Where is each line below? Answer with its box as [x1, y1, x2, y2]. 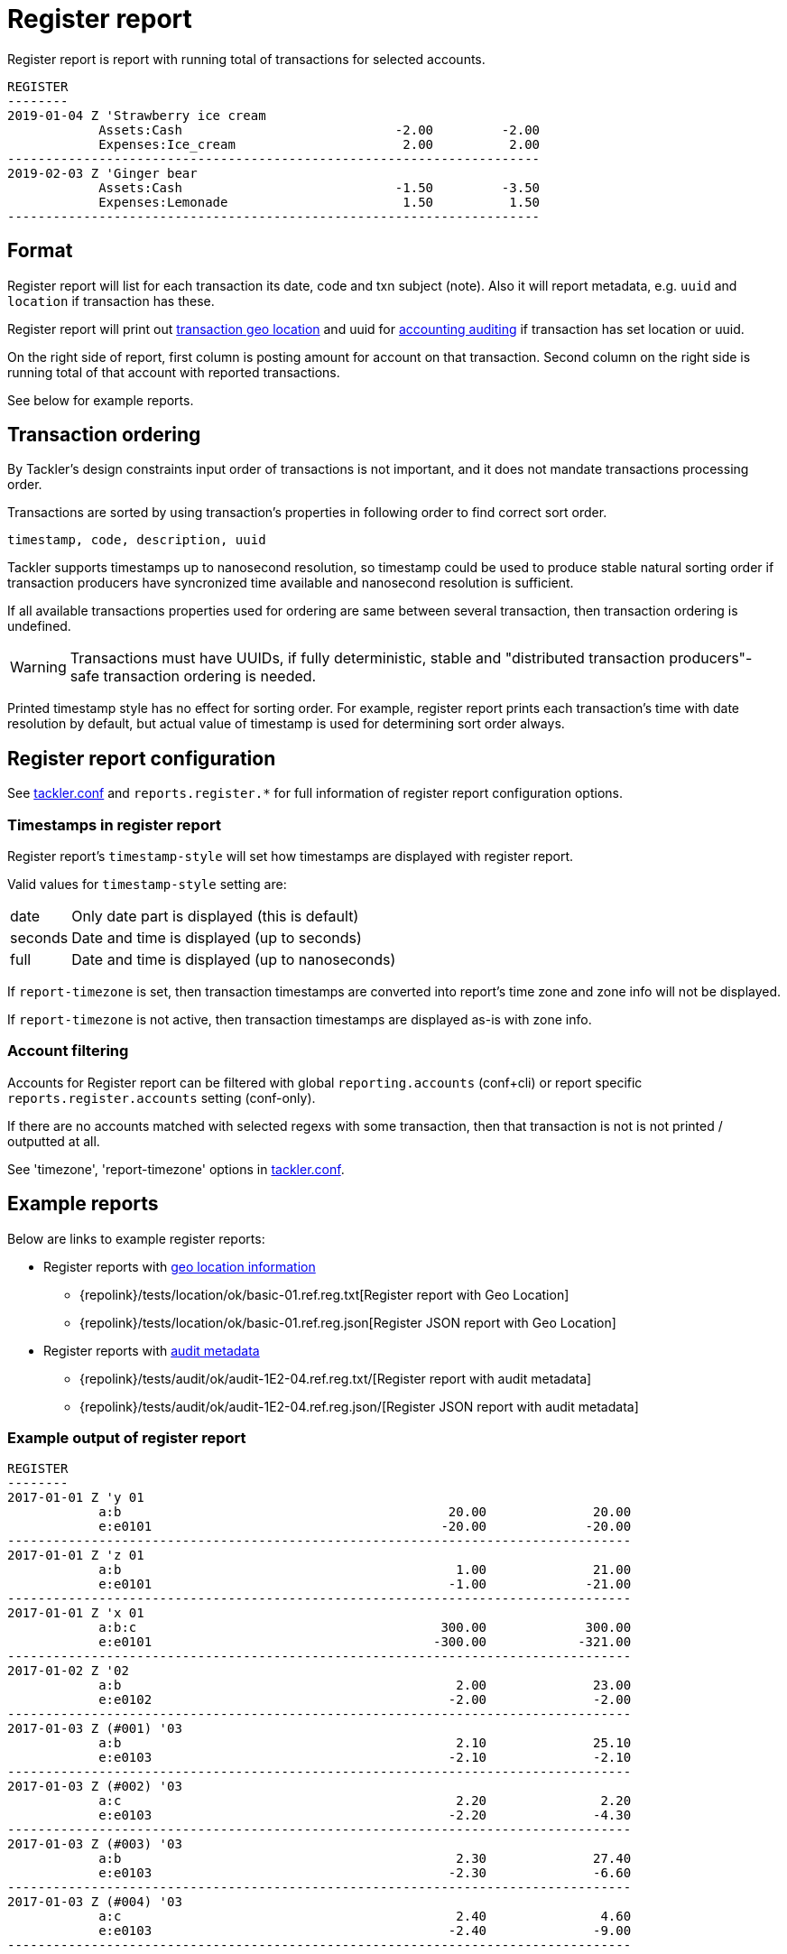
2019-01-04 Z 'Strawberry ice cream [7, 107, 266, 123]
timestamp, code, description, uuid [7, 532, 266, 548]
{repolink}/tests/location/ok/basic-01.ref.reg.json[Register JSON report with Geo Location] [79, 1314, 616, 1330]
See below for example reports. [7, 392, 194, 408]
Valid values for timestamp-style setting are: [7, 876, 287, 893]
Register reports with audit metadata [43, 1342, 260, 1358]
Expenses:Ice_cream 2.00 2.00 [98, 136, 541, 152]
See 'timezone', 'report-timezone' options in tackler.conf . [7, 1161, 345, 1177]
